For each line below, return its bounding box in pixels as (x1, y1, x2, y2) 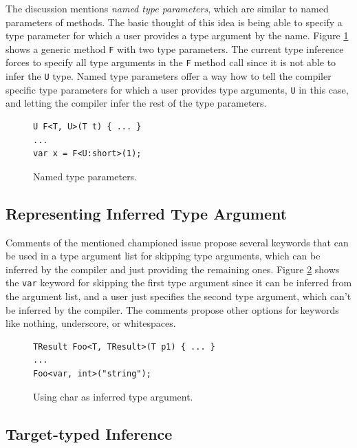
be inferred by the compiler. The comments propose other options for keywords (6, 302, 339, 317)
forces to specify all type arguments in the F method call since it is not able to (6, 55, 336, 70)
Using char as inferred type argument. (33, 389, 193, 403)
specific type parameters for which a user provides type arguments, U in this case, (6, 82, 349, 96)
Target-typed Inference (6, 423, 173, 444)
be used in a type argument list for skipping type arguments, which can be (6, 248, 321, 263)
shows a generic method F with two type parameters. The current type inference (6, 41, 344, 56)
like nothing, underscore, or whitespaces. (6, 316, 176, 330)
